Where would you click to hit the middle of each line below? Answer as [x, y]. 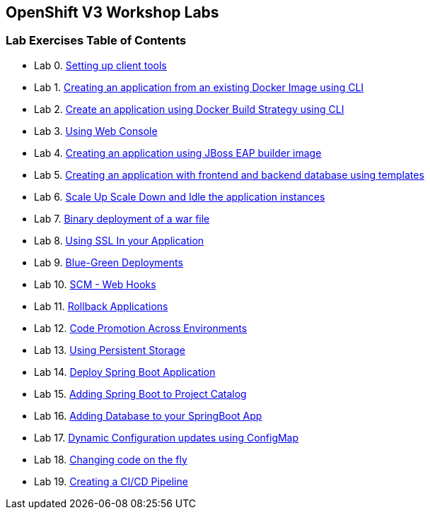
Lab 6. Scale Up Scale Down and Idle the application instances [180, 196]
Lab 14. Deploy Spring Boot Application [125, 372]
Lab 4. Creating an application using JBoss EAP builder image [178, 153]
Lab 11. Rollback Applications [101, 306]
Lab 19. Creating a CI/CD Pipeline [111, 481]
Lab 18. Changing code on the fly [111, 459]
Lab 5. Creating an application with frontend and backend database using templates [229, 174]
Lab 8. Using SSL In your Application [119, 240]
